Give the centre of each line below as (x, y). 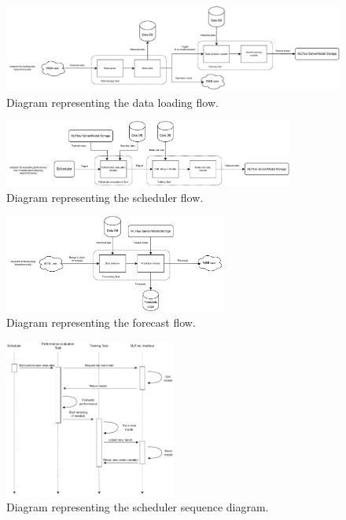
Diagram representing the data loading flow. (112, 102)
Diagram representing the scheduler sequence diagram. (138, 507)
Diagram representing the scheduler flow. (105, 197)
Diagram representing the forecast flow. (101, 322)
